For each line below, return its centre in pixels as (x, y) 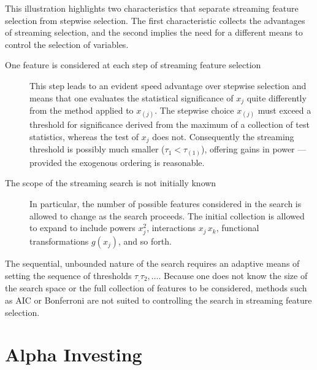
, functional (238, 228)
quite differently (277, 97)
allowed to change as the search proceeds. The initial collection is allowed (167, 215)
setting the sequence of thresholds (68, 275)
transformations (59, 241)
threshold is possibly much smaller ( (97, 149)
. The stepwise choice (194, 110)
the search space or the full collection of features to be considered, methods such (156, 288)
